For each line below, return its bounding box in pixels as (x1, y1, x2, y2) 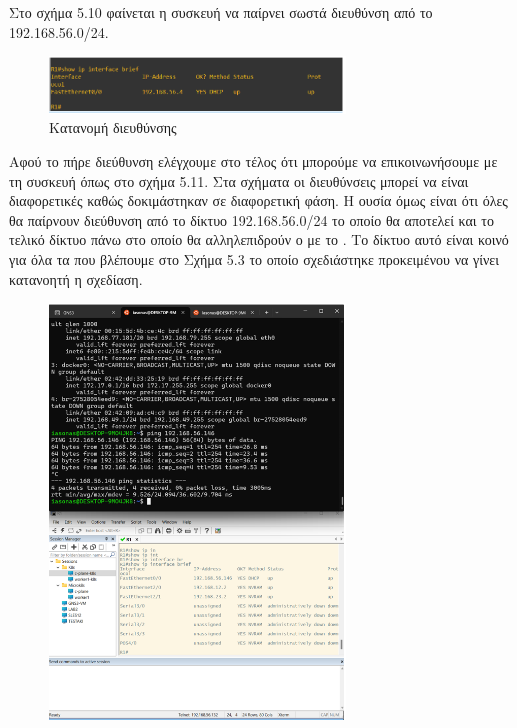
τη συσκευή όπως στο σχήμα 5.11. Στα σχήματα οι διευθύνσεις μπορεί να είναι (9, 170, 469, 191)
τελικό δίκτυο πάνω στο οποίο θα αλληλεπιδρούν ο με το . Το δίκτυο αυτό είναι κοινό (9, 229, 509, 250)
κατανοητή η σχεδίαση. (9, 268, 143, 289)
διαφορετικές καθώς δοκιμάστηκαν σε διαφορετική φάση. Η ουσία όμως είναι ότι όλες (9, 190, 508, 211)
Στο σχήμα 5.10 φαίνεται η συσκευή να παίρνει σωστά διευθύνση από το (9, 2, 433, 22)
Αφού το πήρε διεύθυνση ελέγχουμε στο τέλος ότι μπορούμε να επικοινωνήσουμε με (9, 151, 498, 171)
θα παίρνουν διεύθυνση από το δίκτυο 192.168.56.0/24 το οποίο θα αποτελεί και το (9, 209, 494, 230)
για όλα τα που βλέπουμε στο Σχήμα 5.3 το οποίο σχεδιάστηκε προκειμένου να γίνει (9, 248, 499, 269)
